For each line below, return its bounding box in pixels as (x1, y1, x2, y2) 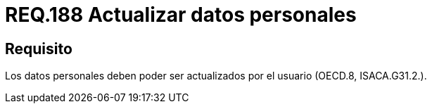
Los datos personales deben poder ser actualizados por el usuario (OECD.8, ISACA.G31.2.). (5, 70, 427, 82)
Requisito (5, 39, 72, 58)
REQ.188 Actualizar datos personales (5, 3, 357, 27)
